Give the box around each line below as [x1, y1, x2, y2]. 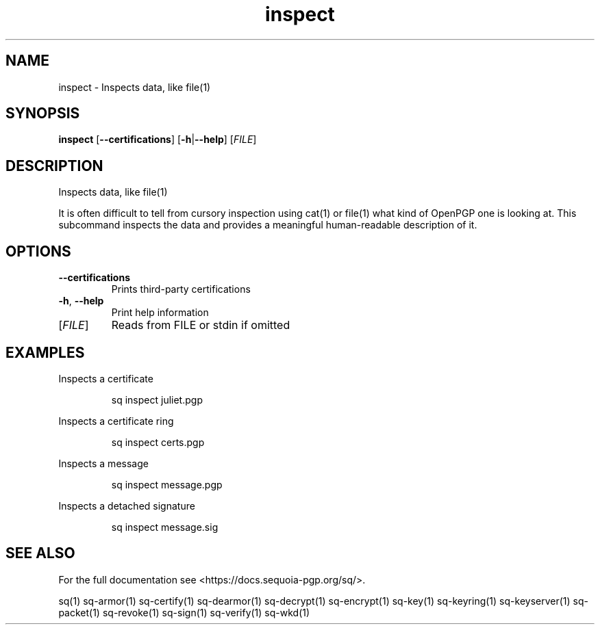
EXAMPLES [5, 343, 85, 361]
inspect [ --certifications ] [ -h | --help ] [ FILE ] [58, 133, 257, 146]
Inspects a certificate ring [58, 415, 174, 427]
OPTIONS [5, 242, 71, 260]
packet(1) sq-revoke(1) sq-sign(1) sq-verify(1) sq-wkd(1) [58, 606, 310, 618]
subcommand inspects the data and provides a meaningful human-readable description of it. [58, 219, 477, 231]
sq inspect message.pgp [111, 478, 223, 490]
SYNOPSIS [5, 105, 80, 122]
